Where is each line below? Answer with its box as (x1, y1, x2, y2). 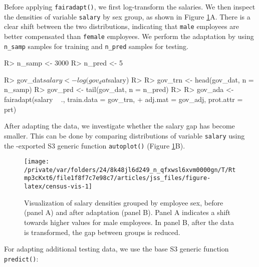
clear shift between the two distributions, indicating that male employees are (4, 21, 239, 31)
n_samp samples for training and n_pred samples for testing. (4, 40, 188, 51)
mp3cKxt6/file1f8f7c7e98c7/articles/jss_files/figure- (24, 174, 211, 182)
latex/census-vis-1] (24, 183, 93, 190)
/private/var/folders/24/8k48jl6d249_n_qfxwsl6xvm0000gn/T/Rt (24, 166, 236, 173)
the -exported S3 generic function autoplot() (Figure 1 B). (4, 140, 185, 150)
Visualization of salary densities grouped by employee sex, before (24, 197, 223, 207)
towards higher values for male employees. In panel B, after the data (24, 216, 234, 227)
